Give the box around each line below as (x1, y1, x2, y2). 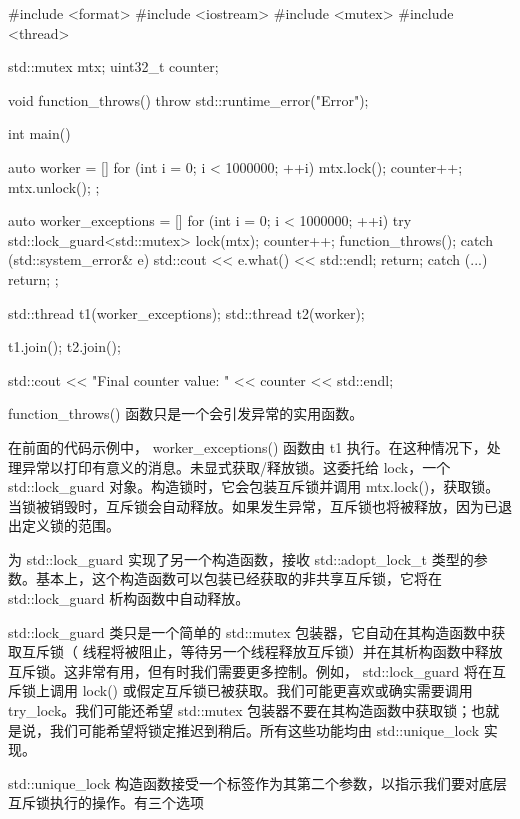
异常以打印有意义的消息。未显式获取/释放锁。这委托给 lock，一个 (21, 456, 451, 477)
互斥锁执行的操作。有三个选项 (8, 792, 204, 813)
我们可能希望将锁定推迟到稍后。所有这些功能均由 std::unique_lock (49, 719, 480, 740)
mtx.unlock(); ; (8, 176, 100, 197)
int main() (8, 123, 71, 144)
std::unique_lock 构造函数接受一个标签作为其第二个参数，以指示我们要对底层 (8, 772, 508, 793)
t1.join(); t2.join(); (8, 336, 121, 357)
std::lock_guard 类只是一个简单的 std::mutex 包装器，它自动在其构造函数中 (8, 621, 492, 642)
